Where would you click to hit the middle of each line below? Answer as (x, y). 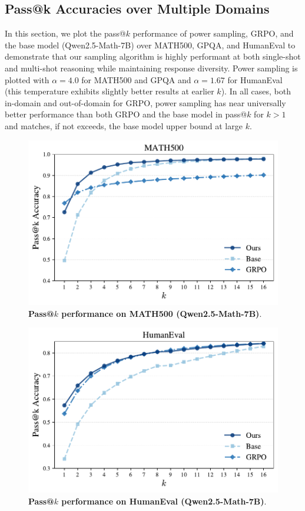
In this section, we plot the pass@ (65, 33)
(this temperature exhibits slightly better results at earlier (110, 91)
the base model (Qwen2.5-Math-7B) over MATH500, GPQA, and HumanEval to (150, 45)
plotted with (27, 79)
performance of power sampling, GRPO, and (213, 33)
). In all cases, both (256, 91)
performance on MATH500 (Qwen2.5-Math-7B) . (162, 313)
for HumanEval (255, 79)
